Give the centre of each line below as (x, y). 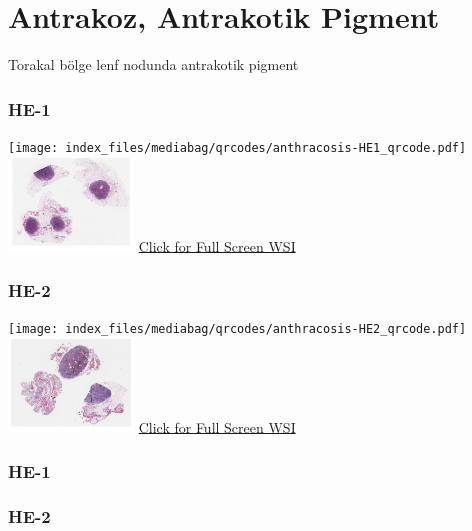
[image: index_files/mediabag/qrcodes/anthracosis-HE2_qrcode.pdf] (237, 328)
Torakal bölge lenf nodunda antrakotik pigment (153, 64)
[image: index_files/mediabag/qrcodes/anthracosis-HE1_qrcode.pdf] (237, 147)
